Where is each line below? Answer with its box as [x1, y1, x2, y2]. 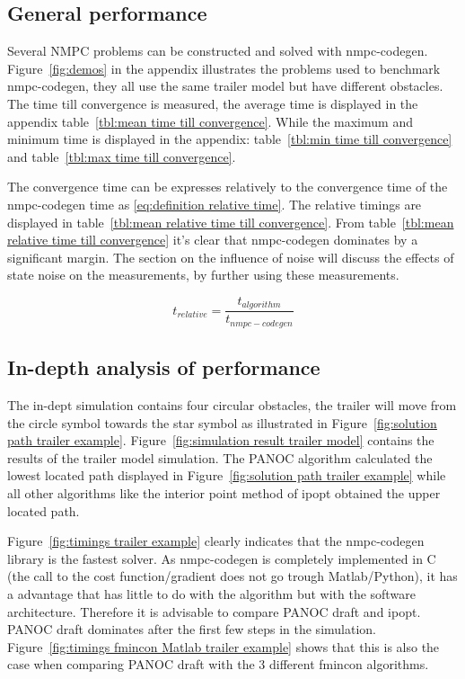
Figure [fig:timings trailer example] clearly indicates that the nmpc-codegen [7, 532, 425, 550]
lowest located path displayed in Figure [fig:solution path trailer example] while [7, 466, 446, 485]
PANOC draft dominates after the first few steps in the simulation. [7, 620, 376, 639]
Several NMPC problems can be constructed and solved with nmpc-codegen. [7, 41, 428, 60]
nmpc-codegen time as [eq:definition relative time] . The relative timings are [7, 194, 422, 213]
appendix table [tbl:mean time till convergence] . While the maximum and [7, 112, 413, 130]
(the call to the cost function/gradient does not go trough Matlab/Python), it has [7, 567, 458, 585]
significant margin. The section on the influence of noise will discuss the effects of [7, 247, 454, 266]
